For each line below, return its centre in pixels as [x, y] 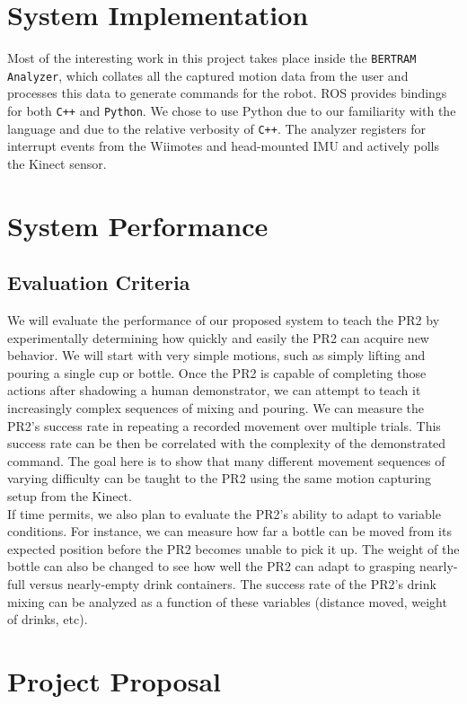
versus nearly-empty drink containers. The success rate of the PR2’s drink [233, 584]
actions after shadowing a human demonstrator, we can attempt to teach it [214, 390]
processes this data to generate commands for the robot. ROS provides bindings [227, 93]
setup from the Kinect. [70, 496]
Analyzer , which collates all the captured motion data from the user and [208, 75]
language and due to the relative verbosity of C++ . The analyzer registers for [217, 128]
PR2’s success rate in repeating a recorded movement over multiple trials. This [224, 425]
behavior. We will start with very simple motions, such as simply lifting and [216, 355]
